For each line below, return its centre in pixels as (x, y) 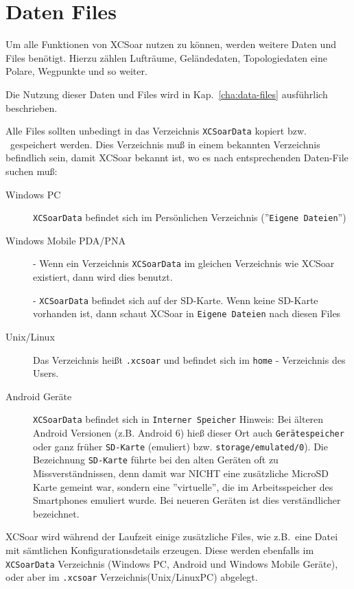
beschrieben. (32, 107)
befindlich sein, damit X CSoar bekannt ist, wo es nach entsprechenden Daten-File (177, 158)
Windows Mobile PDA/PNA (66, 240)
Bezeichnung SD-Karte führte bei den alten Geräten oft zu (156, 460)
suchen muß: (32, 171)
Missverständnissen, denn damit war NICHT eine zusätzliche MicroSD (181, 473)
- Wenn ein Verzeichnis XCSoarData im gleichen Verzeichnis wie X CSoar (184, 263)
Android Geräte (39, 396)
